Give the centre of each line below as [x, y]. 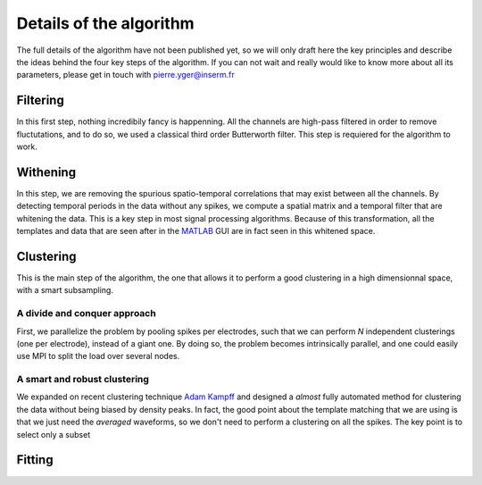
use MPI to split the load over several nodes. [98, 356]
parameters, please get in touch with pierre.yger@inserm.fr [126, 75]
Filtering [40, 100]
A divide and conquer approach [86, 314]
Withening [46, 172]
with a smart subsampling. [65, 290]
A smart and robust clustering [83, 380]
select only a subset [54, 434]
